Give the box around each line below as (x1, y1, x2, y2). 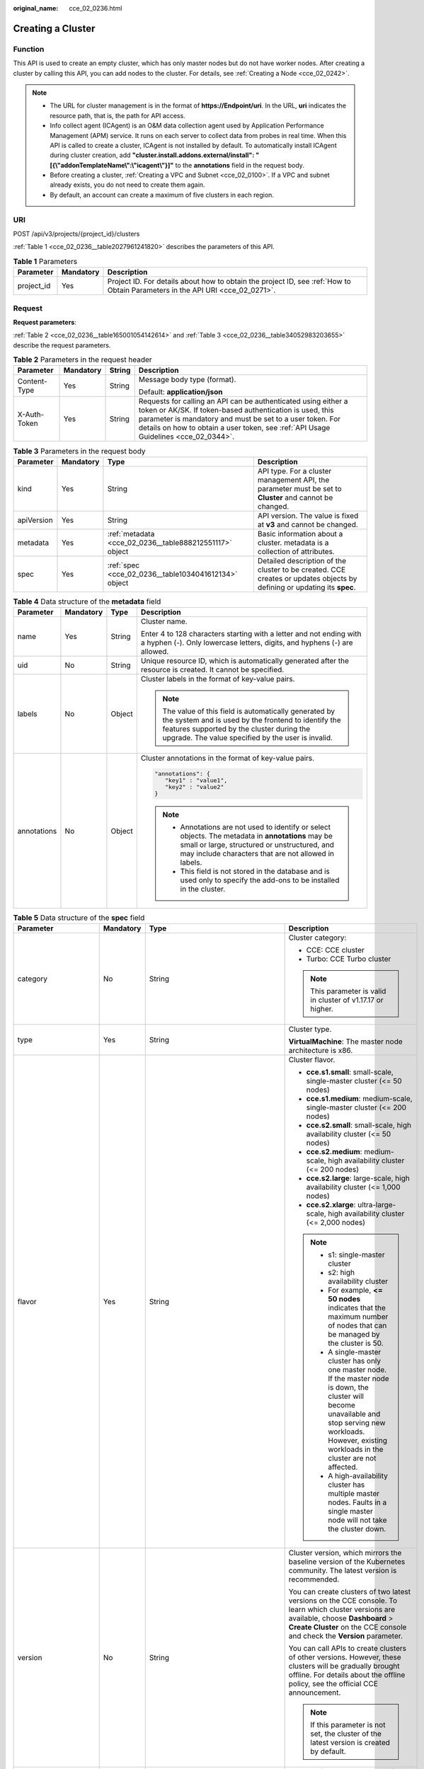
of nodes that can (328, 1320, 387, 1330)
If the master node (328, 1373, 389, 1383)
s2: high (328, 1267, 355, 1277)
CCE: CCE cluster (306, 945, 365, 955)
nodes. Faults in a (328, 1497, 387, 1507)
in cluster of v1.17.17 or (310, 995, 384, 1005)
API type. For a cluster (257, 466, 332, 476)
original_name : (13, 4, 59, 12)
